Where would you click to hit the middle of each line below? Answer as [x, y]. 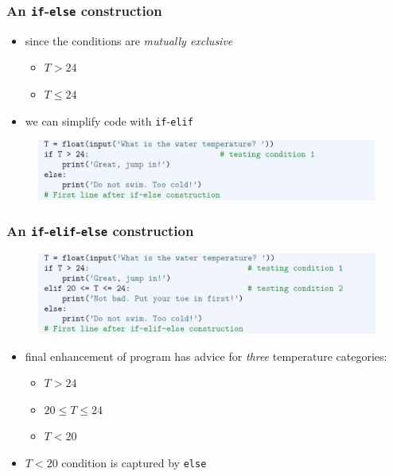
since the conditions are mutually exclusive [129, 40]
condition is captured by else [134, 462]
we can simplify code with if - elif [109, 120]
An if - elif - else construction [100, 231]
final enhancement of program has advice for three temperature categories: [206, 356]
